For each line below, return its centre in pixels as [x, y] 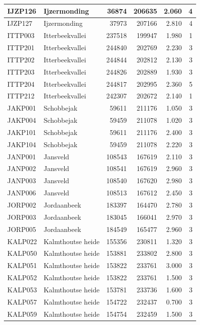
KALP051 [22, 265]
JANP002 [22, 168]
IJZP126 [22, 10]
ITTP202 [21, 59]
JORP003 [22, 217]
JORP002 [22, 205]
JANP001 [22, 156]
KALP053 [22, 289]
